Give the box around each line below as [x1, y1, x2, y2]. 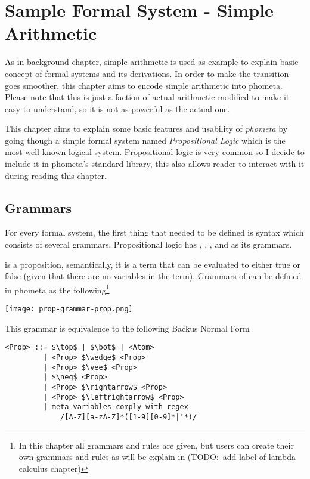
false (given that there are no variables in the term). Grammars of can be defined [5, 270, 302, 282]
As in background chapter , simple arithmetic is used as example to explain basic [5, 55, 299, 68]
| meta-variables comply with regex [43, 403, 188, 412]
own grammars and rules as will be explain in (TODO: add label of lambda [18, 450, 296, 463]
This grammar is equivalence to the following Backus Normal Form [5, 322, 250, 334]
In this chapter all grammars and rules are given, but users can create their [18, 438, 294, 451]
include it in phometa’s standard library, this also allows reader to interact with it [5, 157, 305, 170]
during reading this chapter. [5, 169, 107, 181]
